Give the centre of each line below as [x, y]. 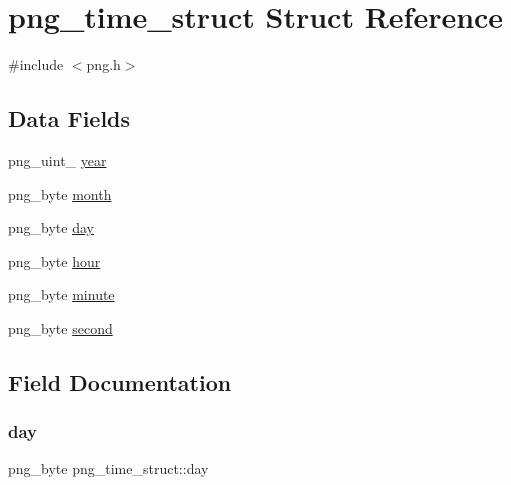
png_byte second [60, 327]
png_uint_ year [57, 159]
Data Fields [69, 118]
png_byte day [51, 227]
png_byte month [60, 193]
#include [36, 64]
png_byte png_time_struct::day [108, 468]
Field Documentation [120, 381]
